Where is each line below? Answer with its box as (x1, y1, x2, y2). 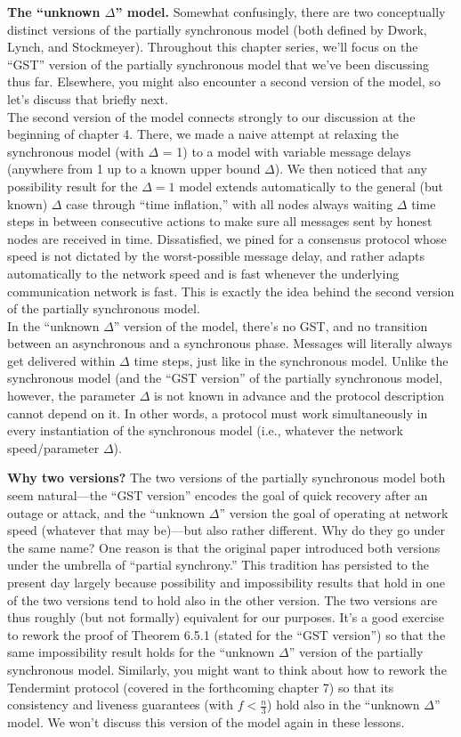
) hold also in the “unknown (267, 695, 420, 714)
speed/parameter (7, 438, 100, 457)
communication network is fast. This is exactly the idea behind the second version (7, 281, 455, 300)
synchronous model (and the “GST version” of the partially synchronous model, (7, 368, 443, 387)
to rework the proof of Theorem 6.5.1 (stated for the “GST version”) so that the (7, 625, 446, 644)
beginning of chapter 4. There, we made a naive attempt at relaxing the (7, 125, 399, 143)
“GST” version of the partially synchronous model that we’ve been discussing (7, 54, 429, 73)
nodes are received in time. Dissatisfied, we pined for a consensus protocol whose (7, 229, 447, 247)
